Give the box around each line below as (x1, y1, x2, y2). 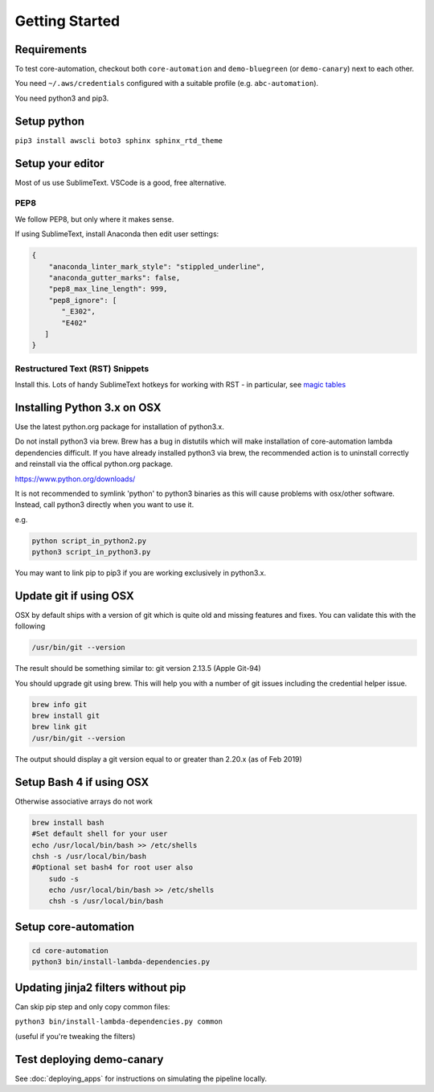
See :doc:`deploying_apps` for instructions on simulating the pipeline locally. (14, 1074, 268, 1083)
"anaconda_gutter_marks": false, (48, 273, 181, 282)
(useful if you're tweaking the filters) (14, 1031, 136, 1041)
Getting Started (14, 12, 121, 30)
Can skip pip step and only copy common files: (14, 1001, 170, 1012)
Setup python (14, 114, 84, 128)
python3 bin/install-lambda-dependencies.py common (14, 1017, 223, 1026)
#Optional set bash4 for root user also (31, 863, 193, 872)
